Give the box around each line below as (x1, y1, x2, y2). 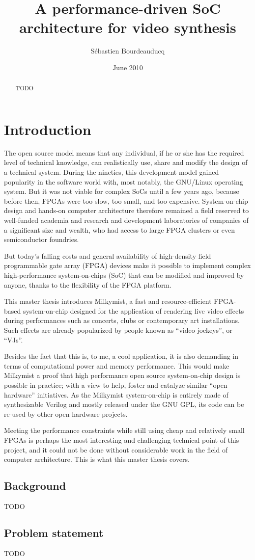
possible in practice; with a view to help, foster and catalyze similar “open (4, 379, 227, 390)
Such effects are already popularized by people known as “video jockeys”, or (4, 324, 232, 335)
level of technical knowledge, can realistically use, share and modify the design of (4, 157, 248, 167)
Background (4, 478, 66, 493)
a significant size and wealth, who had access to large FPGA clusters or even (4, 224, 235, 235)
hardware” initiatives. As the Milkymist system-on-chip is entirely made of (4, 389, 228, 400)
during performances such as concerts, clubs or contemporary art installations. (4, 315, 240, 325)
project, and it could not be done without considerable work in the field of (4, 444, 228, 454)
